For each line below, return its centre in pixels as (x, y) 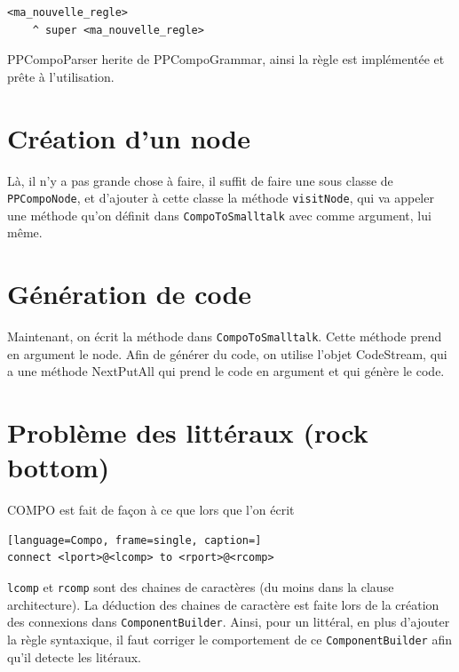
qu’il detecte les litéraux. (75, 656)
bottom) (59, 467)
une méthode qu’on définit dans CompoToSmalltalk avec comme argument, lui (219, 215)
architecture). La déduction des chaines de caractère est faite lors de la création (223, 604)
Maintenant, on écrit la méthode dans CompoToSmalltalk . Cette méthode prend (225, 336)
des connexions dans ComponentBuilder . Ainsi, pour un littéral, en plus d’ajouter (229, 622)
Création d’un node (129, 137)
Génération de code (130, 294)
